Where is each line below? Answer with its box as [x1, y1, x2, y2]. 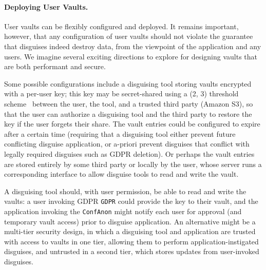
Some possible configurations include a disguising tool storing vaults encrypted [4, 78, 252, 89]
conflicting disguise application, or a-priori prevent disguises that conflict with [4, 138, 250, 149]
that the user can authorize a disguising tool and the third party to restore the [4, 108, 252, 119]
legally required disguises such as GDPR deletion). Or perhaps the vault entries [4, 148, 255, 159]
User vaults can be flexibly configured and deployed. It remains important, [4, 20, 239, 31]
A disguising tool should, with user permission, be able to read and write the [4, 185, 246, 196]
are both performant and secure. [4, 61, 106, 72]
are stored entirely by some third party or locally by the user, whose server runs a [4, 158, 262, 169]
